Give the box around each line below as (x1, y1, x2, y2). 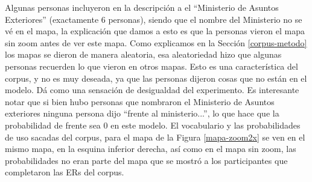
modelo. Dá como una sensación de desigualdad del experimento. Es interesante (5, 83, 299, 96)
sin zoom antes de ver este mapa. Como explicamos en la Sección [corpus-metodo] (5, 36, 307, 49)
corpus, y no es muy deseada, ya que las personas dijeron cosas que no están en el (5, 71, 307, 84)
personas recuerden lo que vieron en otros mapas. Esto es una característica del (5, 59, 298, 72)
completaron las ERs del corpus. (5, 166, 124, 178)
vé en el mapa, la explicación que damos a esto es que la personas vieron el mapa (5, 25, 305, 37)
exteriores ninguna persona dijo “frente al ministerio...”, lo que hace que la (5, 107, 279, 120)
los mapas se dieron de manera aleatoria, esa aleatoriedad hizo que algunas (5, 48, 282, 61)
